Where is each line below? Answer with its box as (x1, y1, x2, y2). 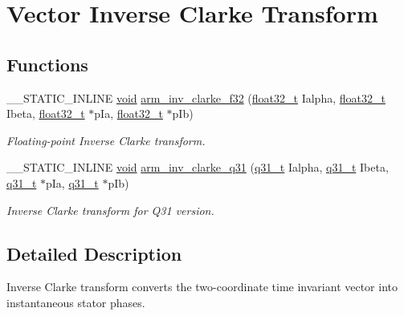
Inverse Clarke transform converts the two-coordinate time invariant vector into (6, 278, 398, 295)
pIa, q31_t (46, 174, 99, 191)
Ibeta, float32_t (6, 105, 85, 122)
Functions (6, 51, 88, 76)
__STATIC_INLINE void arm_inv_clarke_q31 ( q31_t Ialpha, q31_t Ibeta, (6, 159, 389, 176)
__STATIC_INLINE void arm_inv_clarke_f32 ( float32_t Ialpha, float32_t (6, 89, 386, 106)
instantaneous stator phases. (6, 294, 145, 310)
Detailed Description (6, 241, 182, 265)
